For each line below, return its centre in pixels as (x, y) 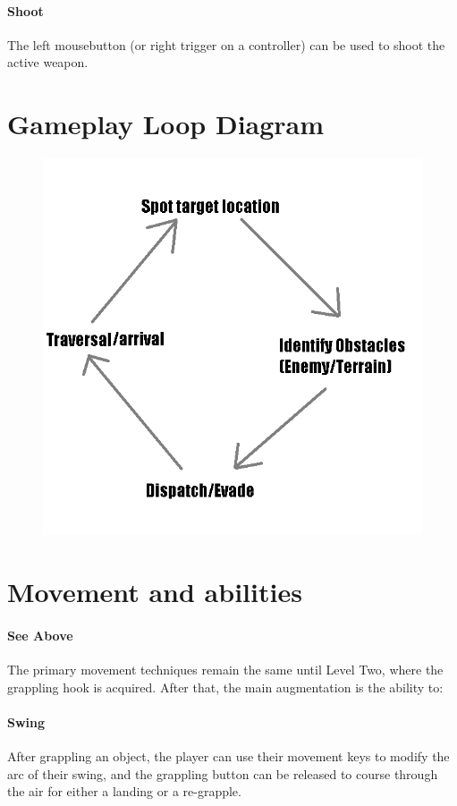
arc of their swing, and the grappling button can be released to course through (223, 773)
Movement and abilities (155, 592)
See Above (40, 636)
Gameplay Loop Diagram (166, 124)
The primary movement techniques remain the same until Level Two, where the (225, 670)
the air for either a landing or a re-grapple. (124, 791)
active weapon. (48, 62)
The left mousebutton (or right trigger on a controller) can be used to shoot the (226, 44)
